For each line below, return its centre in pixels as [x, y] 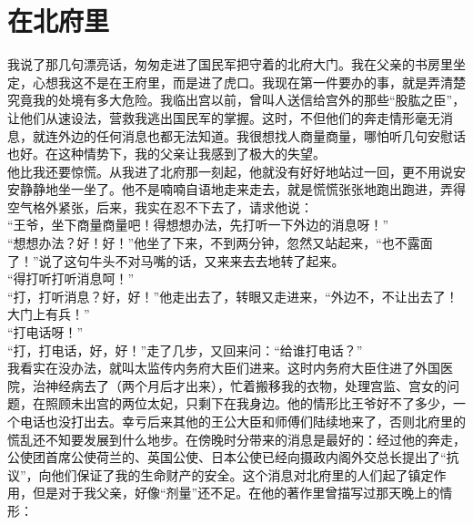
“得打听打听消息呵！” [71, 278]
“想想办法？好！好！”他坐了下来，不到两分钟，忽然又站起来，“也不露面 [220, 243]
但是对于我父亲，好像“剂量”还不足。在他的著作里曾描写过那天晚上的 [236, 493]
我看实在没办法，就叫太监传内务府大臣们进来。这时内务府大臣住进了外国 [224, 368]
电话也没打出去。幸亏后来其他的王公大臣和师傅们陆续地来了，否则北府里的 [242, 421]
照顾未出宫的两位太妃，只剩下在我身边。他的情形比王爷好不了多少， [249, 403]
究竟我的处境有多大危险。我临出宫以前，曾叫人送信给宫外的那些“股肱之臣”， [236, 100]
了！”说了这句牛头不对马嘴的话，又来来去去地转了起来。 [176, 260]
